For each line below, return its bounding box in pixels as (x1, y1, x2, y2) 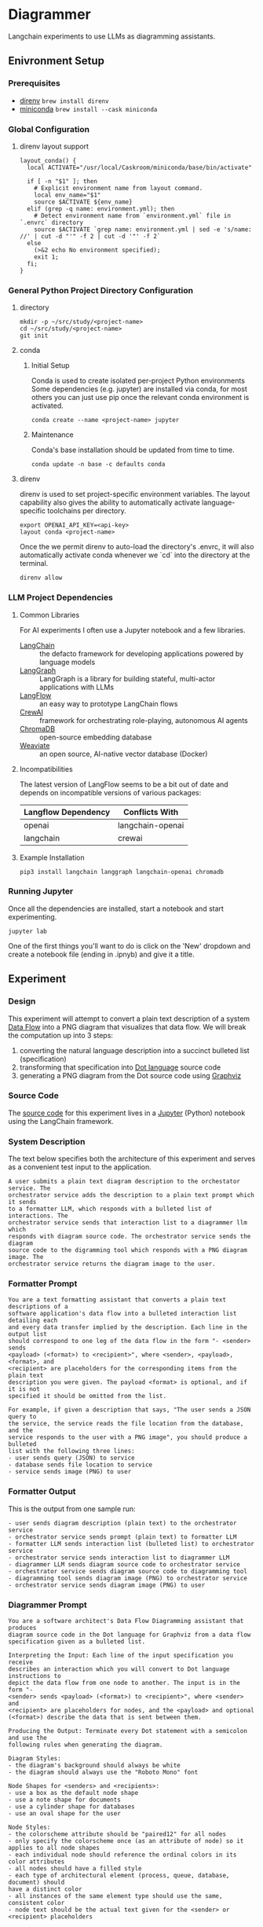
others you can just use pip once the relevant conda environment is (31, 393, 250, 402)
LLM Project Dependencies (8, 592, 114, 603)
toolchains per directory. (46, 506, 127, 516)
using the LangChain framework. (8, 1116, 114, 1125)
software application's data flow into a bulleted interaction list (8, 1310, 237, 1318)
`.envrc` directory (19, 218, 84, 226)
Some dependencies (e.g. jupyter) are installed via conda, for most (31, 384, 247, 394)
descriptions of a (8, 1303, 68, 1311)
